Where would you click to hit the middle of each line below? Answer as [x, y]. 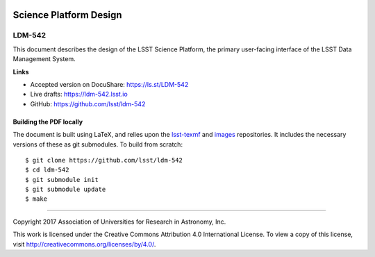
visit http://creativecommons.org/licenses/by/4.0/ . [84, 244]
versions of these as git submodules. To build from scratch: [98, 144]
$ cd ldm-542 [47, 170]
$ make [36, 199]
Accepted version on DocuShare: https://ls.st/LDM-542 [109, 84]
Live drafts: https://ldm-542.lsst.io [79, 94]
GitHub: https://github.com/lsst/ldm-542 [88, 103]
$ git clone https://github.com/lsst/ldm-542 [104, 160]
